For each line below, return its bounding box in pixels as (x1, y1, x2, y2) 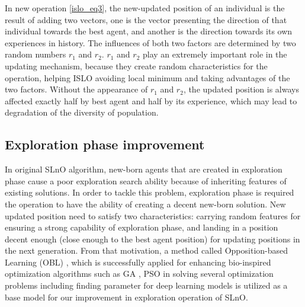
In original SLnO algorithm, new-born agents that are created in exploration (5, 163, 282, 175)
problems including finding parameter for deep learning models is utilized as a (5, 279, 288, 292)
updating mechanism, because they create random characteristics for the (5, 59, 268, 72)
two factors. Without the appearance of (5, 83, 148, 95)
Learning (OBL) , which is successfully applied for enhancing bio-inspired (5, 255, 271, 268)
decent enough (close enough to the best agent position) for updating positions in (5, 232, 300, 245)
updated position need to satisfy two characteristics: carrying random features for (5, 209, 301, 222)
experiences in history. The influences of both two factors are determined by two (5, 36, 296, 49)
